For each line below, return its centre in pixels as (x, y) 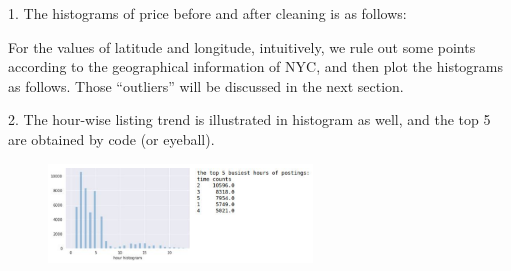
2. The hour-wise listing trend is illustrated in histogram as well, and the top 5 (249, 119)
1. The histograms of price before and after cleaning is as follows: (207, 13)
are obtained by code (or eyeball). (111, 138)
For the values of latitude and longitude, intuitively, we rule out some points (242, 46)
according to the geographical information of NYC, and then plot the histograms (256, 66)
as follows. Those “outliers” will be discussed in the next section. (206, 85)
